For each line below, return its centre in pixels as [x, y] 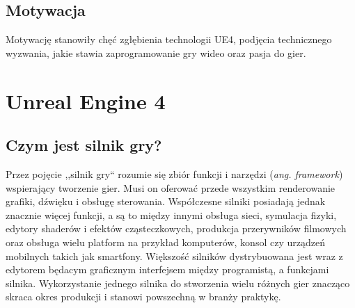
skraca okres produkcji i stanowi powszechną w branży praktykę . [143, 297]
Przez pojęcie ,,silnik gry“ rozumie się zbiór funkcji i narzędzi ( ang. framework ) [174, 173]
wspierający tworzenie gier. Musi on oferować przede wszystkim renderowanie [171, 187]
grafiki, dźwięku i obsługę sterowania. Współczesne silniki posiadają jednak [166, 201]
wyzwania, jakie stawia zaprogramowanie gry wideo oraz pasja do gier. [156, 52]
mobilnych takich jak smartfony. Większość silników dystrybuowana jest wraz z [174, 256]
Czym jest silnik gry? [84, 145]
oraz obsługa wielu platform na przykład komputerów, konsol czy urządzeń [165, 242]
